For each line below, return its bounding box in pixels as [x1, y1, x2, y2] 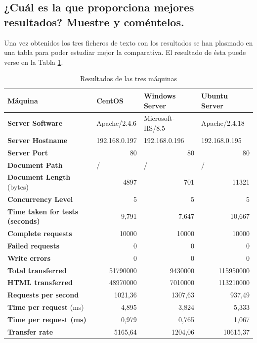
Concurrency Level [7, 194, 73, 204]
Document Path [7, 159, 63, 170]
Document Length [7, 172, 71, 182]
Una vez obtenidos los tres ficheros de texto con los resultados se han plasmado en [4, 37, 253, 48]
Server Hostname [7, 135, 68, 145]
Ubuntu [201, 90, 228, 100]
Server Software [7, 118, 63, 128]
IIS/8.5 [143, 123, 166, 133]
